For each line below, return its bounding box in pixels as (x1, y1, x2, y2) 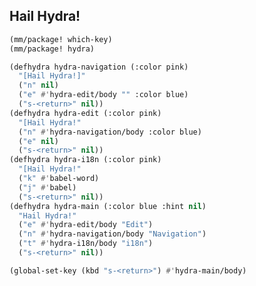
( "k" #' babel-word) (18, 174, 100, 184)
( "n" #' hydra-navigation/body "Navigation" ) (18, 229, 207, 239)
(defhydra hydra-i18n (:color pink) (9, 155, 162, 165)
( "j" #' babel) (18, 182, 77, 193)
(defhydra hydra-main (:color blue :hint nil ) (9, 201, 207, 211)
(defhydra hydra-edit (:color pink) (9, 108, 162, 118)
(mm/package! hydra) (9, 44, 96, 54)
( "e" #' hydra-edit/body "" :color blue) (18, 90, 189, 100)
